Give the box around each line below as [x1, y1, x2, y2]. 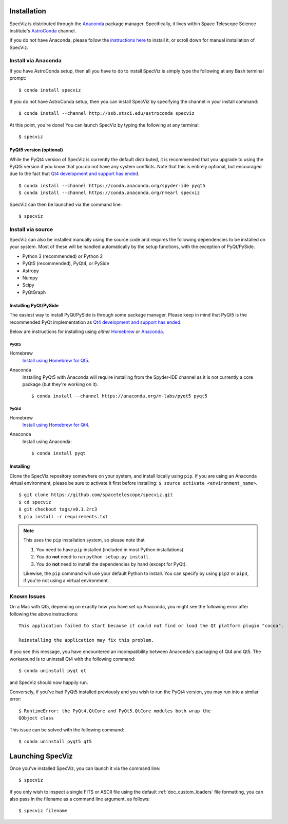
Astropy [22, 268, 40, 274]
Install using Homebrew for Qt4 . [22, 422, 90, 428]
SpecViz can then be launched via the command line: [9, 201, 122, 207]
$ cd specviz [18, 499, 51, 505]
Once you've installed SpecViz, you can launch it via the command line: [9, 765, 161, 772]
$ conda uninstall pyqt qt [18, 668, 87, 674]
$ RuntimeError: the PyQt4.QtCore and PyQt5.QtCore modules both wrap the [18, 708, 211, 714]
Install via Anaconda [9, 57, 62, 64]
